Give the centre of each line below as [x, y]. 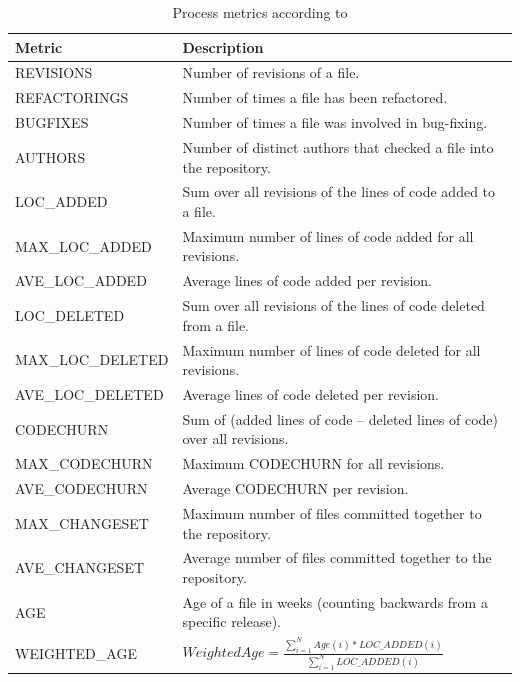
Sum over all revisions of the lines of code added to [339, 191]
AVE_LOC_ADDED [81, 280]
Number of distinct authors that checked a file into [338, 146]
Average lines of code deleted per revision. [310, 394]
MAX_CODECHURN [84, 463]
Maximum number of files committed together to [332, 512]
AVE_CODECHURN [81, 488]
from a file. [215, 324]
